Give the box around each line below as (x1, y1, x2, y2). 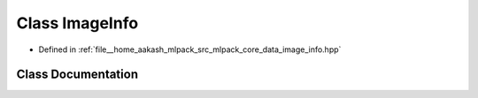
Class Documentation (16, 67, 139, 82)
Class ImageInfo (16, 13, 139, 33)
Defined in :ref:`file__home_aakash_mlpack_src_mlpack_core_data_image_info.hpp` (38, 44, 342, 55)
